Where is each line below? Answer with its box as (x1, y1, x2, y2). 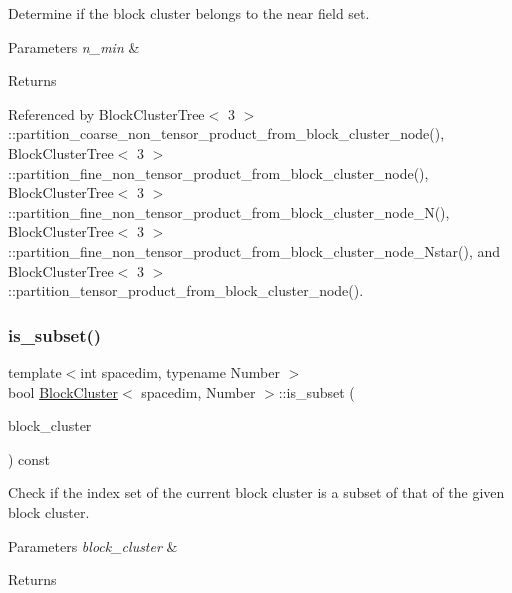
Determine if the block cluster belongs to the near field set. (8, 3, 370, 23)
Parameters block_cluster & (8, 535, 178, 556)
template (8, 361, 62, 382)
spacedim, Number (141, 381, 256, 402)
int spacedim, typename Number (80, 361, 280, 382)
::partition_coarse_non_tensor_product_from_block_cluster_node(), (8, 123, 445, 144)
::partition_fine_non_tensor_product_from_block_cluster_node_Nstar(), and (8, 240, 501, 261)
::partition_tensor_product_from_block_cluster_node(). (8, 280, 364, 301)
